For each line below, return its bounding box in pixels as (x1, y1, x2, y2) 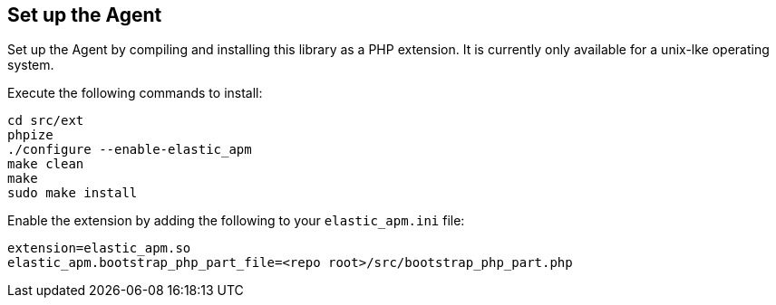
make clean (7, 157, 84, 172)
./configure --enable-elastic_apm (7, 142, 252, 157)
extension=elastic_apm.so (7, 241, 191, 256)
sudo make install (7, 186, 138, 201)
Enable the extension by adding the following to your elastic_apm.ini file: (7, 213, 465, 229)
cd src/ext (7, 113, 84, 129)
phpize (7, 128, 53, 143)
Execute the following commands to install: (7, 85, 263, 101)
